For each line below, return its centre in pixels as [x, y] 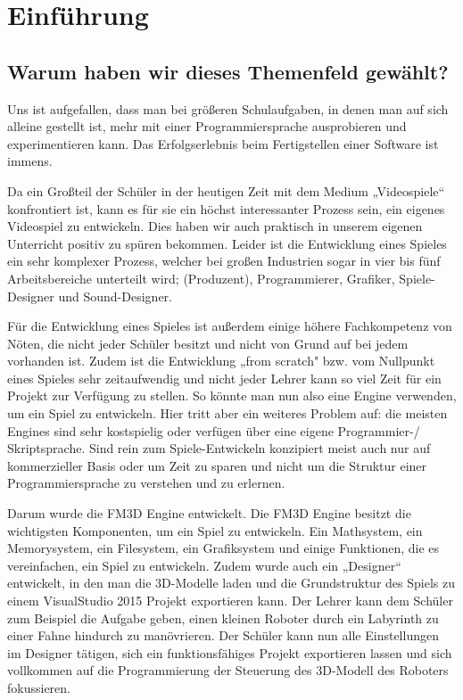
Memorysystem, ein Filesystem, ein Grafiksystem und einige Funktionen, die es [223, 548]
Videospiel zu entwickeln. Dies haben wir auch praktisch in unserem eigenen [215, 226]
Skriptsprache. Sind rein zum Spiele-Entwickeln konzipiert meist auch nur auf [219, 448]
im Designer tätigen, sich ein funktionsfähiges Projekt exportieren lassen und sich [230, 652]
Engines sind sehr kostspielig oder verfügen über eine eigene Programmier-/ [214, 430]
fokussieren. [39, 687]
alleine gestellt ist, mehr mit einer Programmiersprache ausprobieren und [207, 126]
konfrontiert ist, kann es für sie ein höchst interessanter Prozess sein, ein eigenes [226, 208]
